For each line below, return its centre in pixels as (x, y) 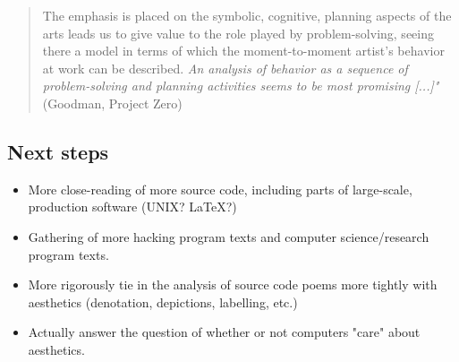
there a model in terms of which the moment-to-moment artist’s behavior (243, 51)
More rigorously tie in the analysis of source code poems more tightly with (233, 284)
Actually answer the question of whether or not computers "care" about (224, 332)
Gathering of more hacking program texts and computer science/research (229, 236)
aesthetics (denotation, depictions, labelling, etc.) (163, 302)
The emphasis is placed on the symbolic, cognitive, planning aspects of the (247, 15)
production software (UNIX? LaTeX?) (132, 207)
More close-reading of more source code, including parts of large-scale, (220, 189)
